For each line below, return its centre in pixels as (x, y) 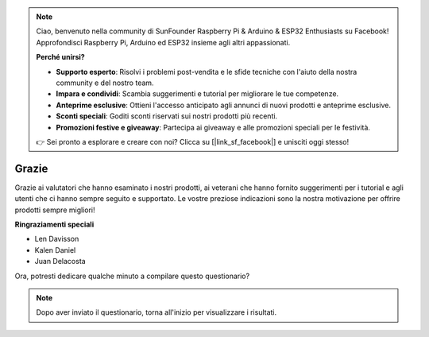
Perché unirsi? (60, 57)
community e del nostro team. (105, 83)
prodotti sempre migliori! (55, 210)
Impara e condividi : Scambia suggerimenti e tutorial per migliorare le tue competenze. (197, 94)
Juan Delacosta (60, 261)
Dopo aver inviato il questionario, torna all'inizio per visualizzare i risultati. (157, 312)
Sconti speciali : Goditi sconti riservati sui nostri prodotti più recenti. (167, 116)
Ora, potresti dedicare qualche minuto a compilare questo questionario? (132, 276)
